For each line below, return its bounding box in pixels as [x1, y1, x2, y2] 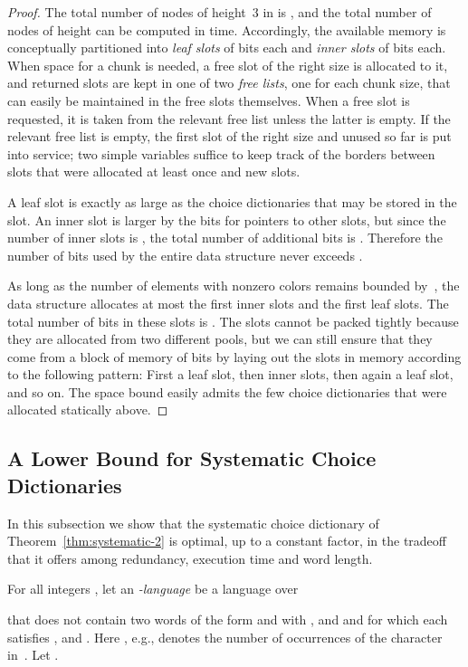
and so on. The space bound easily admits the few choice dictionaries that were [7, 382, 447, 401]
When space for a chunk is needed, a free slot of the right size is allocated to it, [7, 55, 448, 74]
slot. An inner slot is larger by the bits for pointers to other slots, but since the [7, 210, 446, 229]
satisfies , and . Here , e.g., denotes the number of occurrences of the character [7, 627, 443, 646]
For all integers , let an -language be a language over [7, 579, 299, 598]
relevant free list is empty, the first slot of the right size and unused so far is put [7, 127, 452, 146]
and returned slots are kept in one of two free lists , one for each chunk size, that [7, 73, 451, 92]
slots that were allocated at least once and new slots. [7, 162, 301, 181]
